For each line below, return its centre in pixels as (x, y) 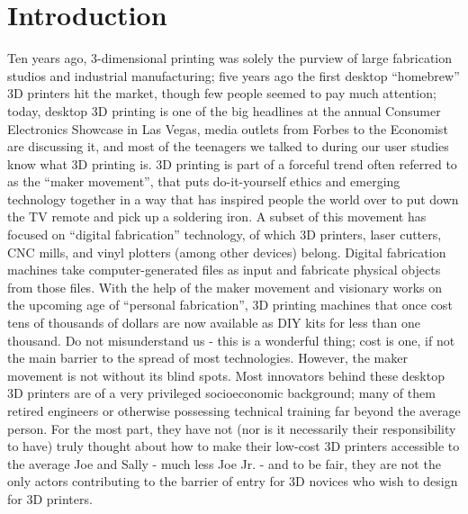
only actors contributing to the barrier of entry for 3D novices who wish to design (233, 481)
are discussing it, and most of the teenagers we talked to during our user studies (228, 146)
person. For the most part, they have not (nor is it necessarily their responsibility (232, 428)
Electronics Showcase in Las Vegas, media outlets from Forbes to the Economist (228, 128)
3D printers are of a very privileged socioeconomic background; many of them (221, 393)
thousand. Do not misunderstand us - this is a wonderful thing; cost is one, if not (231, 340)
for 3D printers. (50, 498)
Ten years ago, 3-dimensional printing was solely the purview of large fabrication (230, 58)
